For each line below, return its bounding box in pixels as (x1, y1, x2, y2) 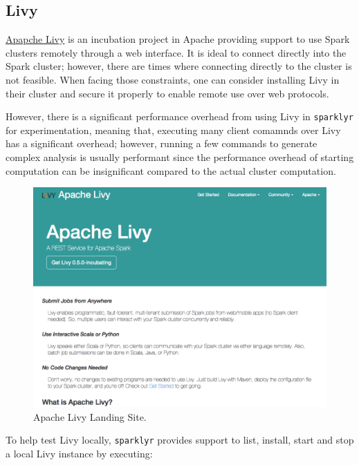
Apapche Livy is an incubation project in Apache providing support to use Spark (6, 32, 350, 46)
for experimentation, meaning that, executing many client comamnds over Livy (6, 122, 341, 137)
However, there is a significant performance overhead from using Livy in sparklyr (6, 109, 353, 124)
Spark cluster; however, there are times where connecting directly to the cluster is (6, 59, 352, 73)
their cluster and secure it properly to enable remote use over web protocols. (6, 86, 329, 100)
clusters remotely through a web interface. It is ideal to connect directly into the (6, 45, 347, 59)
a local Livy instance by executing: (6, 446, 153, 461)
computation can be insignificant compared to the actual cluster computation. (6, 163, 336, 178)
